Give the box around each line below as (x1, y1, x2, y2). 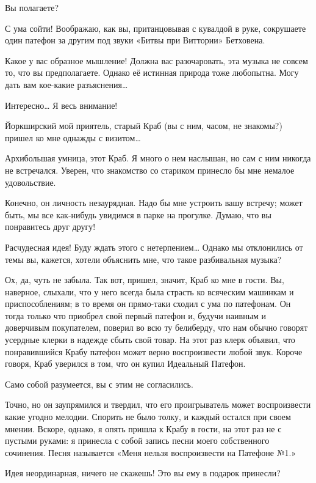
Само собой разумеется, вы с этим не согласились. (5, 377, 193, 390)
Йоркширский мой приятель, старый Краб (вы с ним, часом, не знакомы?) (5, 119, 282, 132)
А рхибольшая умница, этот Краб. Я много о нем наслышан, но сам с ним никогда (5, 152, 311, 164)
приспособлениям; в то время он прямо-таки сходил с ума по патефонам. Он (5, 297, 291, 310)
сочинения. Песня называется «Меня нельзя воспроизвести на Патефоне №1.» (5, 446, 296, 459)
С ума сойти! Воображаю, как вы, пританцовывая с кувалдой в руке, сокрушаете (5, 21, 306, 34)
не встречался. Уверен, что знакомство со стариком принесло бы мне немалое (5, 163, 295, 176)
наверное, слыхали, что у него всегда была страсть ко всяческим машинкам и (5, 285, 294, 298)
